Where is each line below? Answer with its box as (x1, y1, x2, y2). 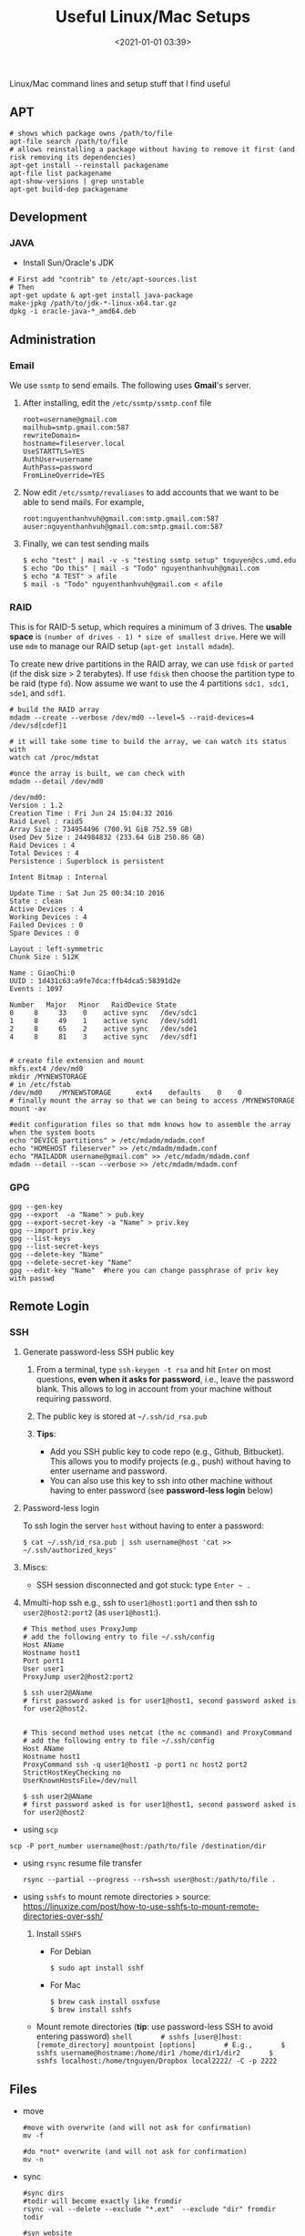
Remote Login (9, 1299, 89, 1314)
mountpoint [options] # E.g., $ (113, 2041, 286, 2050)
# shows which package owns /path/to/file (9, 129, 173, 138)
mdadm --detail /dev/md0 (9, 777, 104, 786)
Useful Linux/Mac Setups (55, 6, 251, 27)
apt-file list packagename (9, 169, 112, 178)
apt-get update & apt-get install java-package (9, 291, 194, 300)
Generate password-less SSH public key (22, 1347, 175, 1358)
